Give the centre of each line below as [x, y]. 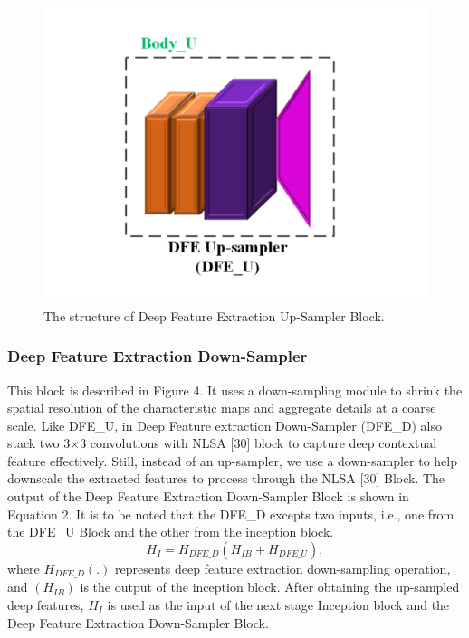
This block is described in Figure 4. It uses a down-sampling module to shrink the [235, 390]
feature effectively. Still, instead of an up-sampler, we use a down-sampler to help [233, 460]
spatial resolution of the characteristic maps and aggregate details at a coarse [222, 408]
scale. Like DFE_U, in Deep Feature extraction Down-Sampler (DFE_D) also [225, 425]
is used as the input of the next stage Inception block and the [278, 604]
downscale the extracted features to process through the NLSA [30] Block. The [226, 478]
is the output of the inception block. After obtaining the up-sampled [270, 587]
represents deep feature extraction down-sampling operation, [283, 568]
